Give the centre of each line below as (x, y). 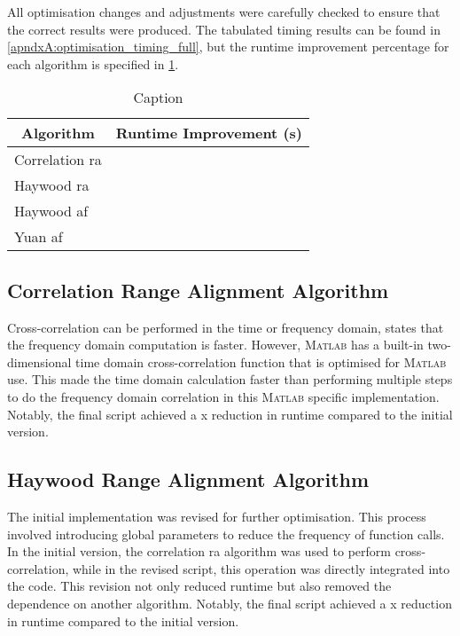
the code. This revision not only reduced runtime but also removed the (199, 586)
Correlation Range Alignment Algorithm (198, 290)
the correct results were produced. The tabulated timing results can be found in (224, 29)
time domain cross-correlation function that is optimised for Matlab (261, 361)
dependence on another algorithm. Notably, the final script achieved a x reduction (230, 603)
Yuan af (39, 237)
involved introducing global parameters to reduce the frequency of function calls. (226, 534)
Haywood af (51, 211)
